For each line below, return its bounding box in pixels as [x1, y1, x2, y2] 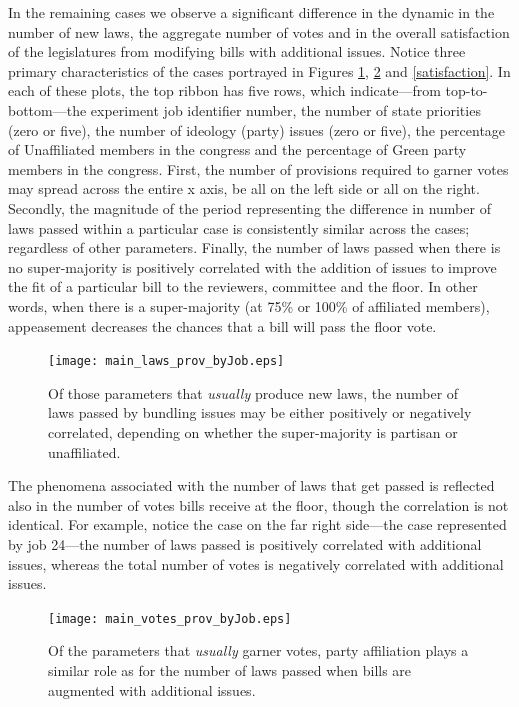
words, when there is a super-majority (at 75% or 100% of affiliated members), [8, 295, 490, 316]
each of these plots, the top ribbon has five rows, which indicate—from [8, 80, 441, 101]
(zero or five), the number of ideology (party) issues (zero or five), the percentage [8, 119, 506, 140]
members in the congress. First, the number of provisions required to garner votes [8, 158, 509, 179]
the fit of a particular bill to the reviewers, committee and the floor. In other [8, 276, 478, 297]
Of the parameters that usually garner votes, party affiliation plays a [48, 640, 469, 661]
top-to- [445, 80, 488, 101]
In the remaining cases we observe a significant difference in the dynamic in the [8, 2, 495, 22]
